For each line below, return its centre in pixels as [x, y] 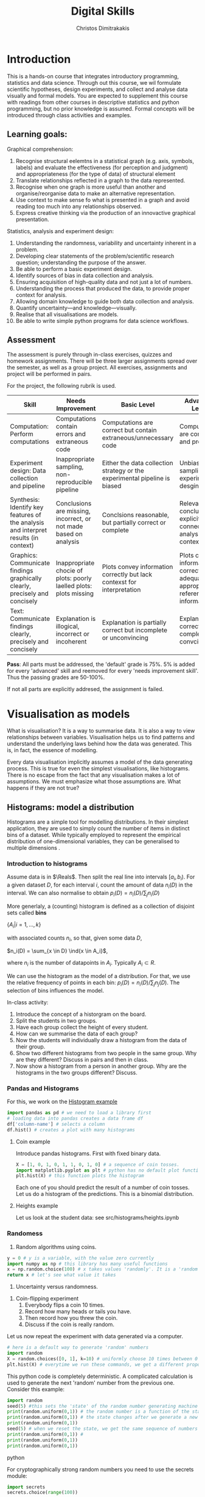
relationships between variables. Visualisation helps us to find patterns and [101, 738]
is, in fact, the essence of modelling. [52, 750]
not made [69, 526]
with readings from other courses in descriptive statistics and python [93, 102]
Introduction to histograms [47, 863]
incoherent [71, 642]
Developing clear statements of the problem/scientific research [95, 256]
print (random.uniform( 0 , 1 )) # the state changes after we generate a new [102, 1418]
